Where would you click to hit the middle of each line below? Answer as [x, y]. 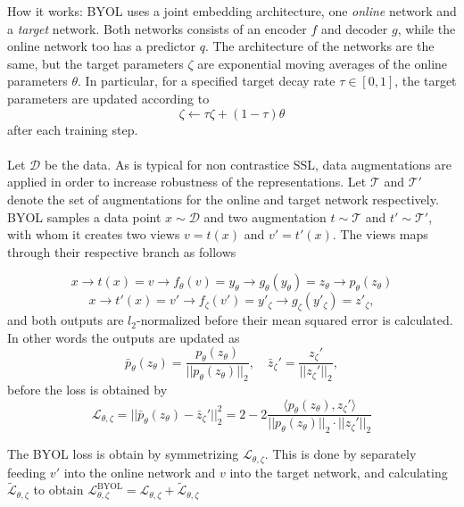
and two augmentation [265, 216]
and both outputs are [66, 320]
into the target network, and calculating [339, 472]
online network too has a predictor [101, 46]
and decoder [354, 28]
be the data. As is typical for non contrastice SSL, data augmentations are [248, 164]
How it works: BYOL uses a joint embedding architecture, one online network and [232, 11]
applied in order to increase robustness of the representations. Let [187, 182]
